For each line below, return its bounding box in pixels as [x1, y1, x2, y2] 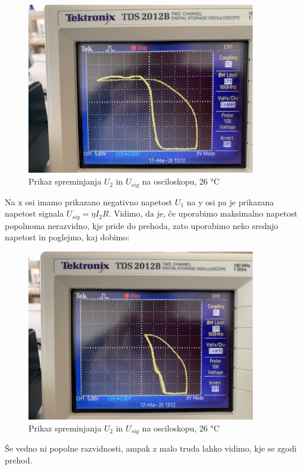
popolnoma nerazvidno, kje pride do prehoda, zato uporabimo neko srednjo [5, 219, 278, 231]
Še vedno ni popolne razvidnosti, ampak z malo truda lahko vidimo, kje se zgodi [5, 442, 297, 455]
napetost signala [5, 207, 64, 220]
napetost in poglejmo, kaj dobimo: [5, 231, 130, 243]
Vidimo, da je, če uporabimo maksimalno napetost [113, 207, 298, 220]
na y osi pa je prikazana [186, 195, 274, 208]
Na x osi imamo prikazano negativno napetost [5, 195, 173, 208]
